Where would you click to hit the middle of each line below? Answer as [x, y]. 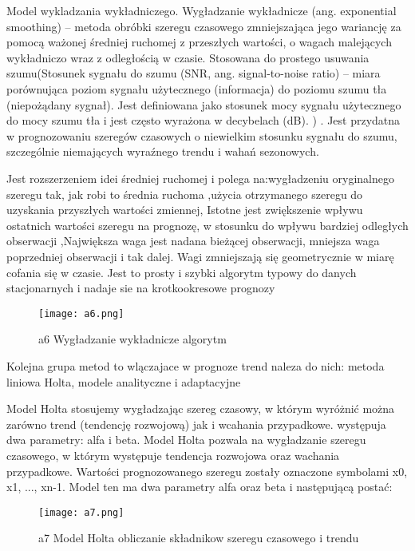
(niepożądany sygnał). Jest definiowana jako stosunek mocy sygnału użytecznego [204, 104]
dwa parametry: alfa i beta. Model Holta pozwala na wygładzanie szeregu [186, 440]
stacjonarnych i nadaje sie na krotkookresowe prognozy [141, 288]
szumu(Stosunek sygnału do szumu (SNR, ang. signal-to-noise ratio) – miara [194, 73]
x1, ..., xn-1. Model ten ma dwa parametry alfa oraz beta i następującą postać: [200, 487]
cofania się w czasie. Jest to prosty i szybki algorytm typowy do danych [182, 272]
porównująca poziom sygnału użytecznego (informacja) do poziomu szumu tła [197, 88]
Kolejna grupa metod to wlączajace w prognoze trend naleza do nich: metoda [196, 365]
